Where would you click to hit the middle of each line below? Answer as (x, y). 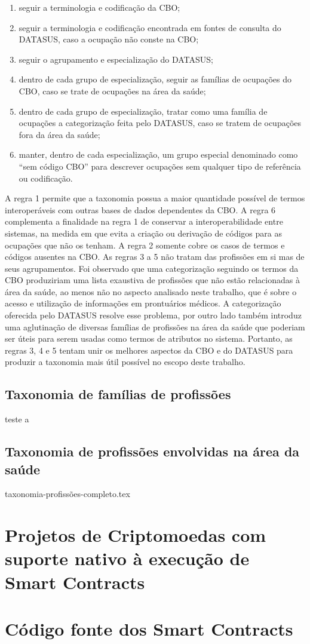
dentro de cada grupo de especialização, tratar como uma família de (143, 111)
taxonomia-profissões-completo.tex (67, 494)
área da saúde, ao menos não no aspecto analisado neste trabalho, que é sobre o (151, 291)
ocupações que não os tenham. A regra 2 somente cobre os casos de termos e (145, 245)
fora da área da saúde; (59, 134)
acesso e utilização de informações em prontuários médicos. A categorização (143, 303)
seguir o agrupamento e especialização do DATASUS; (116, 59)
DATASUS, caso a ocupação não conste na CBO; (109, 39)
